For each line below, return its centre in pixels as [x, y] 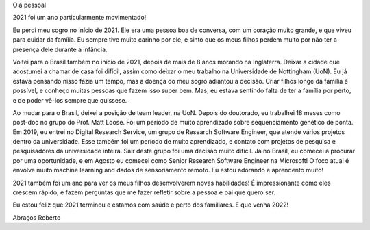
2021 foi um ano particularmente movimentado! [79, 18]
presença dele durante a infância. [60, 49]
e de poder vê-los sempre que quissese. [70, 100]
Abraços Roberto [37, 217]
